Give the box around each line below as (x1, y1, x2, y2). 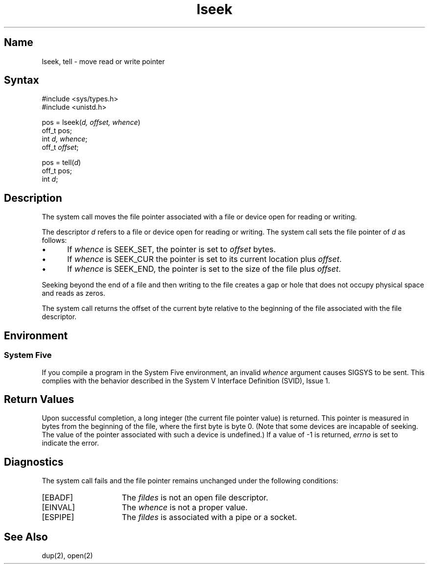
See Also (4, 530, 48, 543)
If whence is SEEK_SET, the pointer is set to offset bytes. (67, 244, 276, 255)
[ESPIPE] (42, 512, 74, 522)
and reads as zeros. (42, 289, 105, 298)
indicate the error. (42, 439, 99, 448)
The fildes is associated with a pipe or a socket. (121, 512, 297, 522)
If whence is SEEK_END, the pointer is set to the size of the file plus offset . (67, 264, 341, 274)
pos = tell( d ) (42, 158, 81, 167)
